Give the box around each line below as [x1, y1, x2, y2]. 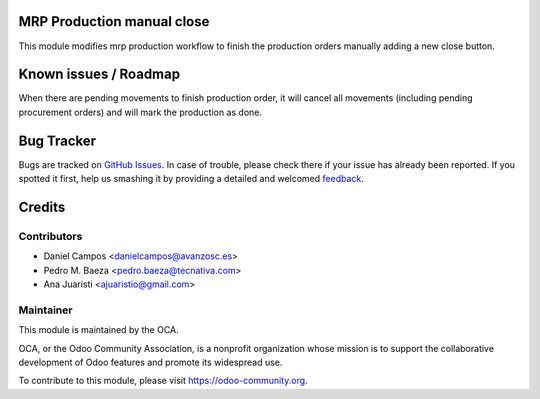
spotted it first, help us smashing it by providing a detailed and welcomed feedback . [18, 173, 365, 185]
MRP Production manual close [18, 13, 210, 30]
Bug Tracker [18, 132, 97, 149]
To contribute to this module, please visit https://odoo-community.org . [18, 375, 309, 387]
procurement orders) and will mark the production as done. [18, 106, 263, 118]
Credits [18, 198, 66, 215]
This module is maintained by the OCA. [18, 324, 179, 336]
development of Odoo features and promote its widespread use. [18, 356, 283, 368]
